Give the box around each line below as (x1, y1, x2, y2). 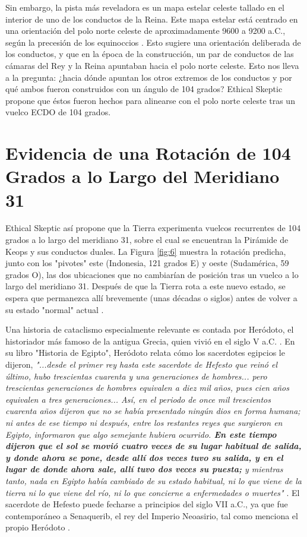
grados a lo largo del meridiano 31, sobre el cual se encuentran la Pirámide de (5, 233, 289, 246)
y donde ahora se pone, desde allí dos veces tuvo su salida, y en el (5, 451, 283, 463)
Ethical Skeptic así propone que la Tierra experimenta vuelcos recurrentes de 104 (5, 222, 301, 234)
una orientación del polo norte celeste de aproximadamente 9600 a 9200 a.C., (5, 24, 286, 37)
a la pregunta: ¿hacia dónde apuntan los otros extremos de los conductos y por (5, 71, 292, 83)
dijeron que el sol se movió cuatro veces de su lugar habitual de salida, (5, 440, 302, 452)
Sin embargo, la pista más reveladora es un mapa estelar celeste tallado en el (5, 1, 284, 13)
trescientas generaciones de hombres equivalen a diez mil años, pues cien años (5, 381, 289, 394)
